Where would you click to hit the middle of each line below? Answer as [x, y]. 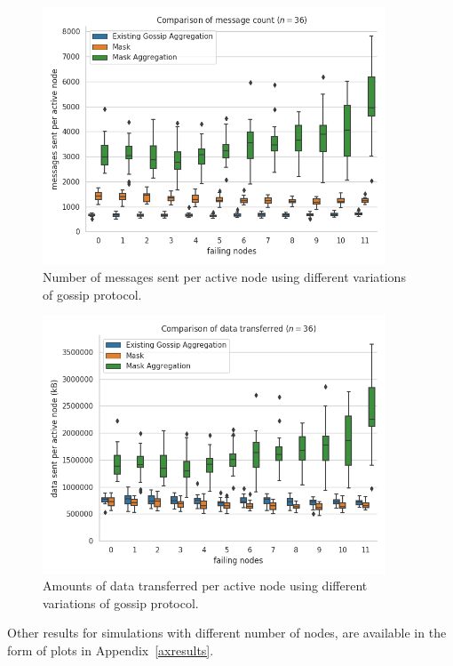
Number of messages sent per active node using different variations [224, 276]
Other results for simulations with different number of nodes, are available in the [227, 633]
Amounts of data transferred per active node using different [205, 586]
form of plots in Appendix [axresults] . [111, 650]
